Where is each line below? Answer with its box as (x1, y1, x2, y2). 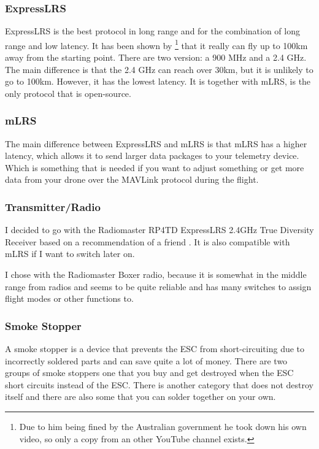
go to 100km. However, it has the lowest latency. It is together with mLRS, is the (5, 75, 311, 88)
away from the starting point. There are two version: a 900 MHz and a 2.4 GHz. (5, 51, 307, 64)
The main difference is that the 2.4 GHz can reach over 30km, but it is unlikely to (5, 63, 313, 75)
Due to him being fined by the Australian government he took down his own (19, 420, 307, 432)
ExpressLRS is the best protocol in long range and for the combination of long (5, 25, 300, 37)
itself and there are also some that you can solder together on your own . (5, 390, 276, 403)
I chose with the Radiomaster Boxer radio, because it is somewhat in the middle (5, 268, 307, 281)
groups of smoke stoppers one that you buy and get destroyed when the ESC (5, 366, 294, 379)
